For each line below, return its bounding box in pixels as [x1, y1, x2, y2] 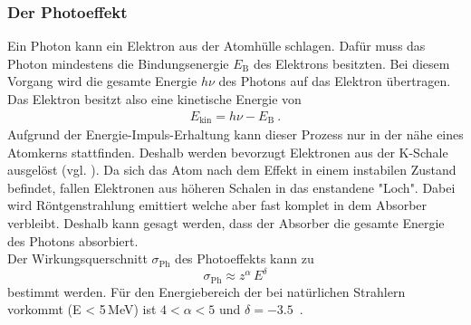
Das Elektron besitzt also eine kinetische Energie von [7, 90, 302, 108]
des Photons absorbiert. [7, 231, 139, 250]
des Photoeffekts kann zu [175, 249, 314, 268]
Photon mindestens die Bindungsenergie [7, 53, 229, 72]
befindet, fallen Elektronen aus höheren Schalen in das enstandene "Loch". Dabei [7, 177, 456, 196]
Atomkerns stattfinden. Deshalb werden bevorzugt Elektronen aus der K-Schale [7, 142, 448, 161]
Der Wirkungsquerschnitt [7, 249, 148, 268]
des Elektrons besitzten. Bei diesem [253, 53, 450, 72]
